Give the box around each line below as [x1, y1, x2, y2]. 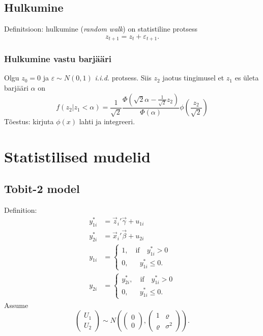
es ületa [235, 72, 259, 83]
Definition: [4, 205, 37, 215]
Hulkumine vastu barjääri [4, 52, 111, 65]
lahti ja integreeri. [79, 116, 135, 127]
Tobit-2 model [4, 181, 80, 197]
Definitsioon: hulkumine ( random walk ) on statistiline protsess [4, 23, 197, 34]
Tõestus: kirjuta [4, 116, 54, 127]
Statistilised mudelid [4, 146, 151, 166]
